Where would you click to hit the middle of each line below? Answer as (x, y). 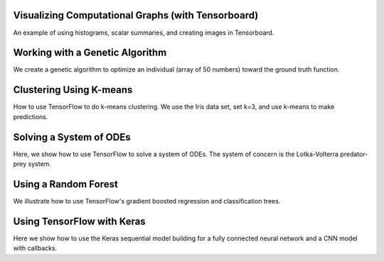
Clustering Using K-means (73, 90)
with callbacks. (35, 248)
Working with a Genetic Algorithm (90, 53)
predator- (354, 154)
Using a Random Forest (66, 184)
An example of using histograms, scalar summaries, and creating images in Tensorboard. (144, 33)
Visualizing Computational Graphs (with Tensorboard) (136, 15)
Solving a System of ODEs (72, 137)
